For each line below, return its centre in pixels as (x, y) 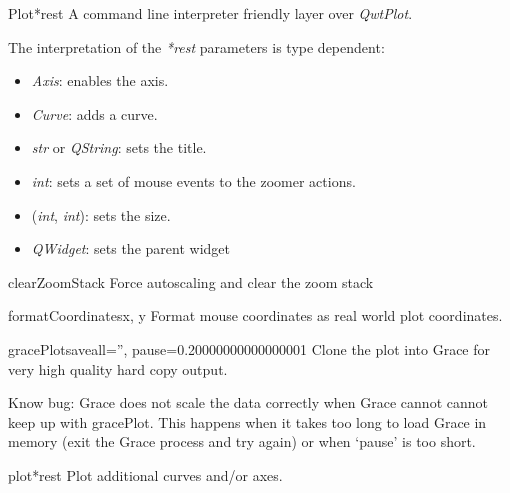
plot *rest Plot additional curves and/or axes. (145, 474)
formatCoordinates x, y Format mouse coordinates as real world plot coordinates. (255, 315)
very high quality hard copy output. (118, 368)
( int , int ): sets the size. (101, 214)
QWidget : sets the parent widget (130, 248)
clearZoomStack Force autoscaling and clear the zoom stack (191, 281)
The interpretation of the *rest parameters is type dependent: (196, 46)
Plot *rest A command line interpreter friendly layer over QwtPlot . (210, 13)
